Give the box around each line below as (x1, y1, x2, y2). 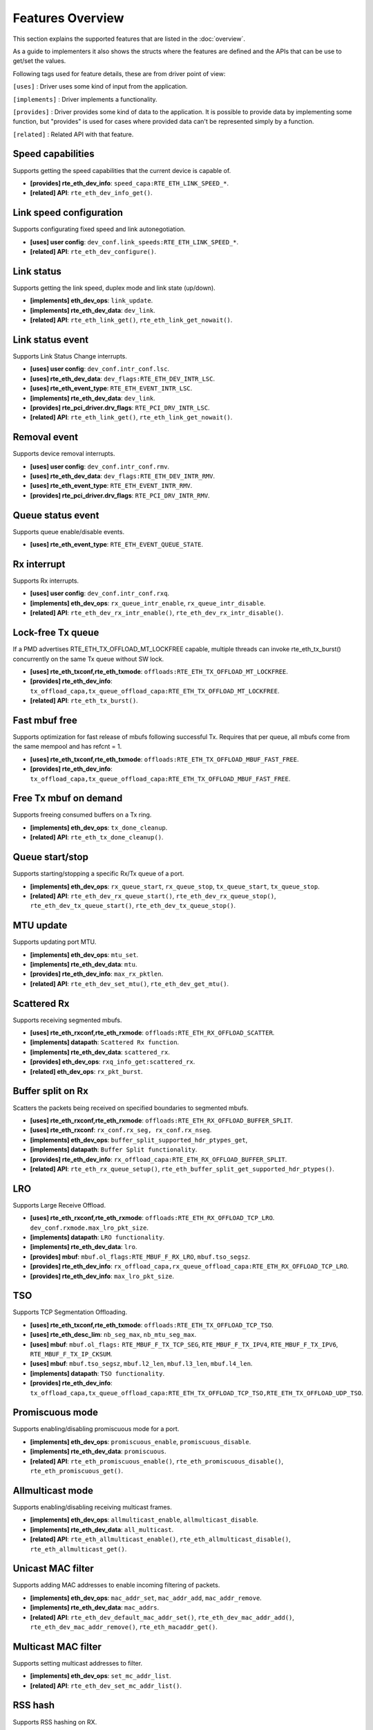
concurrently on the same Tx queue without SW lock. (12, 655, 164, 663)
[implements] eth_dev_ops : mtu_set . (30, 950, 139, 958)
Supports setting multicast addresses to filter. (12, 1659, 143, 1667)
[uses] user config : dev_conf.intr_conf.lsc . (30, 365, 169, 373)
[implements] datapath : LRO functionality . (30, 1232, 165, 1241)
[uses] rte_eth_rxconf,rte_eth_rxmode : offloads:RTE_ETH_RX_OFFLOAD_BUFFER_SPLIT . (30, 1116, 293, 1124)
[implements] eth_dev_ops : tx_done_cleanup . (30, 823, 168, 832)
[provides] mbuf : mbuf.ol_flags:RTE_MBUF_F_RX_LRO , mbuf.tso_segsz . (30, 1253, 251, 1261)
